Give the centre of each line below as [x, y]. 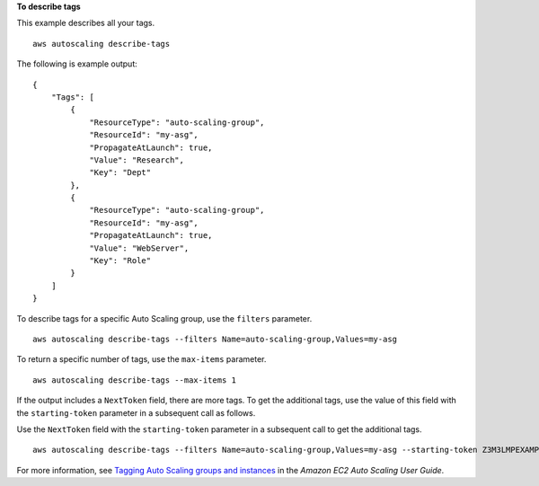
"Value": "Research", [137, 160]
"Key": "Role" [120, 261]
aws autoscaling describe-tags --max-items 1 [135, 380]
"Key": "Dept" [120, 172]
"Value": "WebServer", [139, 248]
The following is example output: [77, 64]
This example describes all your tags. [86, 23]
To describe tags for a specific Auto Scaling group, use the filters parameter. [164, 318]
